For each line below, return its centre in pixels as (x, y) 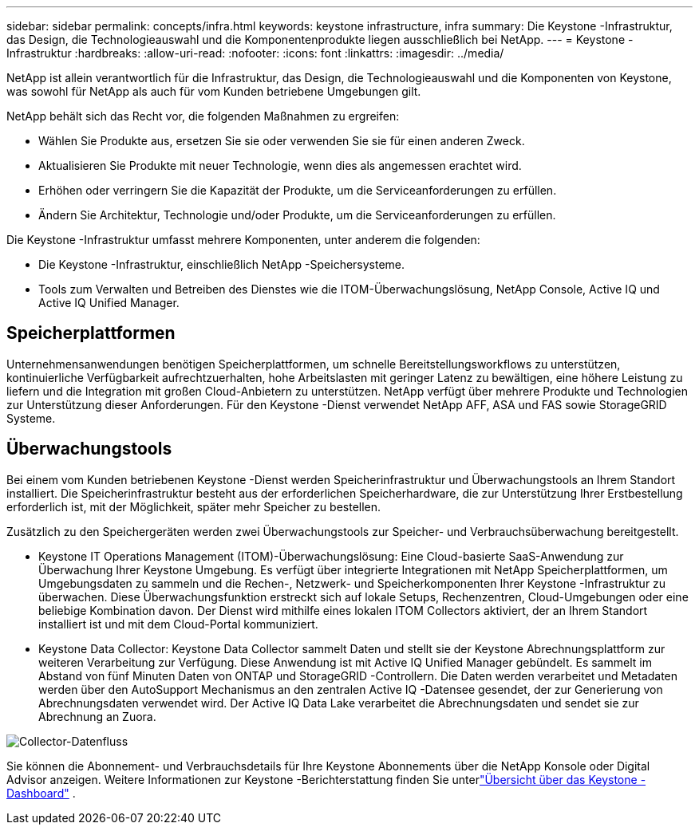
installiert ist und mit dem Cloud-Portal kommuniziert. (178, 624)
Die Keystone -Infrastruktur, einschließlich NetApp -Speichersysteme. (222, 264)
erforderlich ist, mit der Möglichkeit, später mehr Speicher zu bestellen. (194, 506)
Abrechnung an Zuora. (97, 716)
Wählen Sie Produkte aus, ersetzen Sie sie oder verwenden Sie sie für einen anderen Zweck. (282, 141)
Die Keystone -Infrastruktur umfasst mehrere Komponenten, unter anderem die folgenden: (243, 240)
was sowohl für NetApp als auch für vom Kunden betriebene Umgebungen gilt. (214, 91)
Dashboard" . (41, 793)
